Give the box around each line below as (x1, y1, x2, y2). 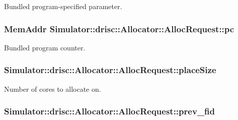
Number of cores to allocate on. (4, 83, 101, 94)
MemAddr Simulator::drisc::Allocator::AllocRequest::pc (4, 22, 234, 35)
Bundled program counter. (4, 42, 86, 52)
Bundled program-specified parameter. (4, 1, 122, 11)
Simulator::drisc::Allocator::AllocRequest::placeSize (4, 64, 216, 76)
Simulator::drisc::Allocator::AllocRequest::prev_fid (4, 105, 215, 117)
